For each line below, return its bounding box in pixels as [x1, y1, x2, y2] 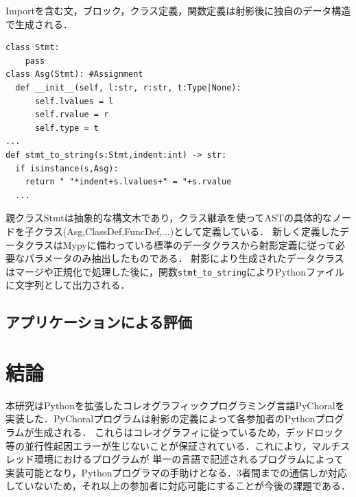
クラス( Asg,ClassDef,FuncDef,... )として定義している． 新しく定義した [34, 223, 340, 238]
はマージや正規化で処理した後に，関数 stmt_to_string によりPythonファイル [5, 264, 344, 278]
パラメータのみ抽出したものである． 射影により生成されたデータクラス [24, 251, 344, 265]
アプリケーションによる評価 [5, 311, 192, 332]
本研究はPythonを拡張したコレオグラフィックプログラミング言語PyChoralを [5, 398, 345, 412]
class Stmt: [5, 43, 60, 53]
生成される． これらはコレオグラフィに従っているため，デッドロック [34, 425, 344, 439]
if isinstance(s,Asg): [15, 163, 119, 173]
